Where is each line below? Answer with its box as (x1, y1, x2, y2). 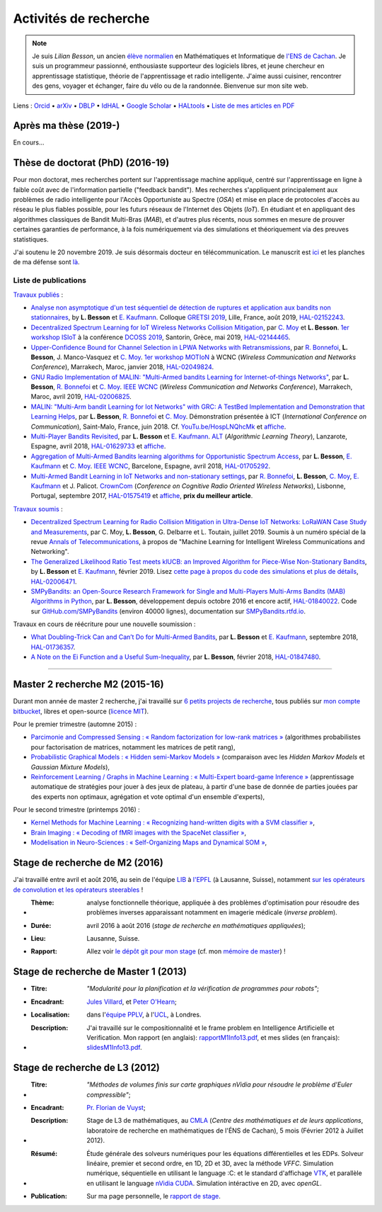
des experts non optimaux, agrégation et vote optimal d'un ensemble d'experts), (30, 792, 265, 800)
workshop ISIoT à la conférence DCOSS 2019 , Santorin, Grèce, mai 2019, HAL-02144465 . (30, 333, 291, 341)
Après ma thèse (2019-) (13, 120, 120, 132)
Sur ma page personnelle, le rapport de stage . (86, 1192, 221, 1201)
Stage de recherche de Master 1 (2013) (13, 965, 187, 978)
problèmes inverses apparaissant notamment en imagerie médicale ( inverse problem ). (86, 908, 337, 917)
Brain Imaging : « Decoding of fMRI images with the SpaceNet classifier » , (30, 828, 247, 837)
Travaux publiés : (13, 290, 64, 299)
